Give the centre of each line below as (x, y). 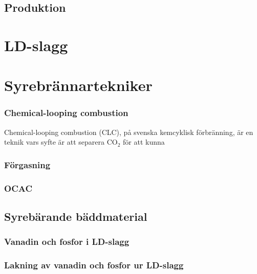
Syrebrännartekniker (78, 85)
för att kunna (144, 142)
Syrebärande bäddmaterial (76, 216)
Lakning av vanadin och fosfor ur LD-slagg (94, 265)
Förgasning (27, 164)
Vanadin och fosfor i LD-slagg (67, 242)
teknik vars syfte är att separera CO (61, 142)
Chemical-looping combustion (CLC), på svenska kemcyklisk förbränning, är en (129, 132)
